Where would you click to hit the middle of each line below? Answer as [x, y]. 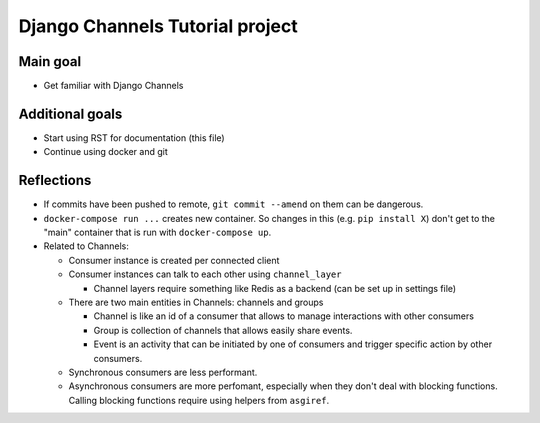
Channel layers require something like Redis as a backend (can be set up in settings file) [275, 288]
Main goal [50, 61]
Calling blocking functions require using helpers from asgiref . [199, 400]
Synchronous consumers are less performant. [163, 372]
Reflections [55, 180]
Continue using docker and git [106, 152]
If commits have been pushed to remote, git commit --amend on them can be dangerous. [233, 204]
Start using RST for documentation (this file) [134, 137]
